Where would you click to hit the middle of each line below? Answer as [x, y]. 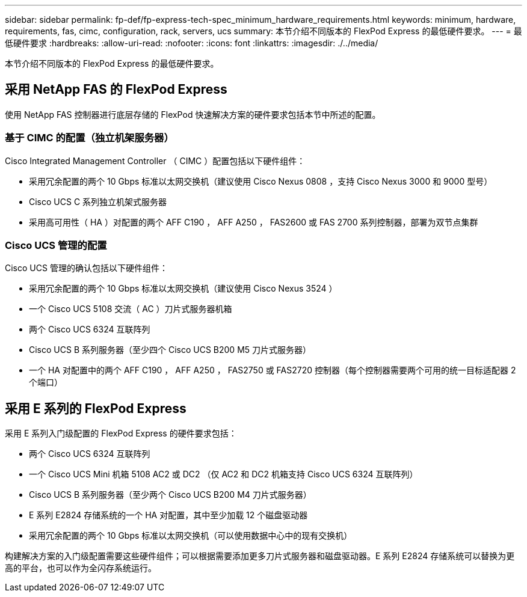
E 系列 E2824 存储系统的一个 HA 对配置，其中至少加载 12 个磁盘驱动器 [168, 515]
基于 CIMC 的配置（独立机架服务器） [89, 138]
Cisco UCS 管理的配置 [56, 245]
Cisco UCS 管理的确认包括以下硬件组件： [86, 268]
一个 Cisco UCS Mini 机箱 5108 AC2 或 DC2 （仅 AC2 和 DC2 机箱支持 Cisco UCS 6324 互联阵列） [223, 474]
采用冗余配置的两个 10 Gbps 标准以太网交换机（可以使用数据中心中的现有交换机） [191, 536]
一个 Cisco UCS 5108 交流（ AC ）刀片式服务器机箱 [131, 309]
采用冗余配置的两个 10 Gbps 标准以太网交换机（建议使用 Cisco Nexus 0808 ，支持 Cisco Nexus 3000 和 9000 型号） [261, 181]
